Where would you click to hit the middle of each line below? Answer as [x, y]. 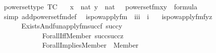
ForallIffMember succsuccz [83, 35]
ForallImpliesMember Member [90, 45]
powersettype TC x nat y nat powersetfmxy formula [101, 6]
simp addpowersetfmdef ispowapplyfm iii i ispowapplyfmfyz [108, 16]
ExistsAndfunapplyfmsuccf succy [72, 26]
